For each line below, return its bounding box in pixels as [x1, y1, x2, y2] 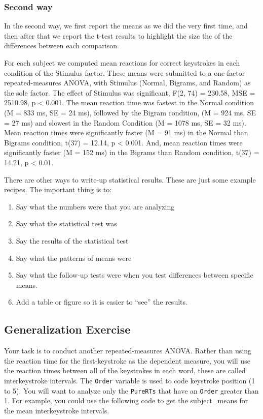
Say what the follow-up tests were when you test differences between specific [16, 270, 253, 280]
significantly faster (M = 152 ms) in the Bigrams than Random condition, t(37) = [4, 147, 259, 158]
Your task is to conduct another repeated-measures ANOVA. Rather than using [4, 345, 252, 356]
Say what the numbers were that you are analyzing [16, 201, 175, 212]
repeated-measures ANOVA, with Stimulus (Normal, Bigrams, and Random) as [4, 77, 251, 88]
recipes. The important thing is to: [4, 184, 112, 195]
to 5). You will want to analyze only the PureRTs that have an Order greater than [4, 385, 259, 396]
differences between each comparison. [4, 40, 119, 51]
